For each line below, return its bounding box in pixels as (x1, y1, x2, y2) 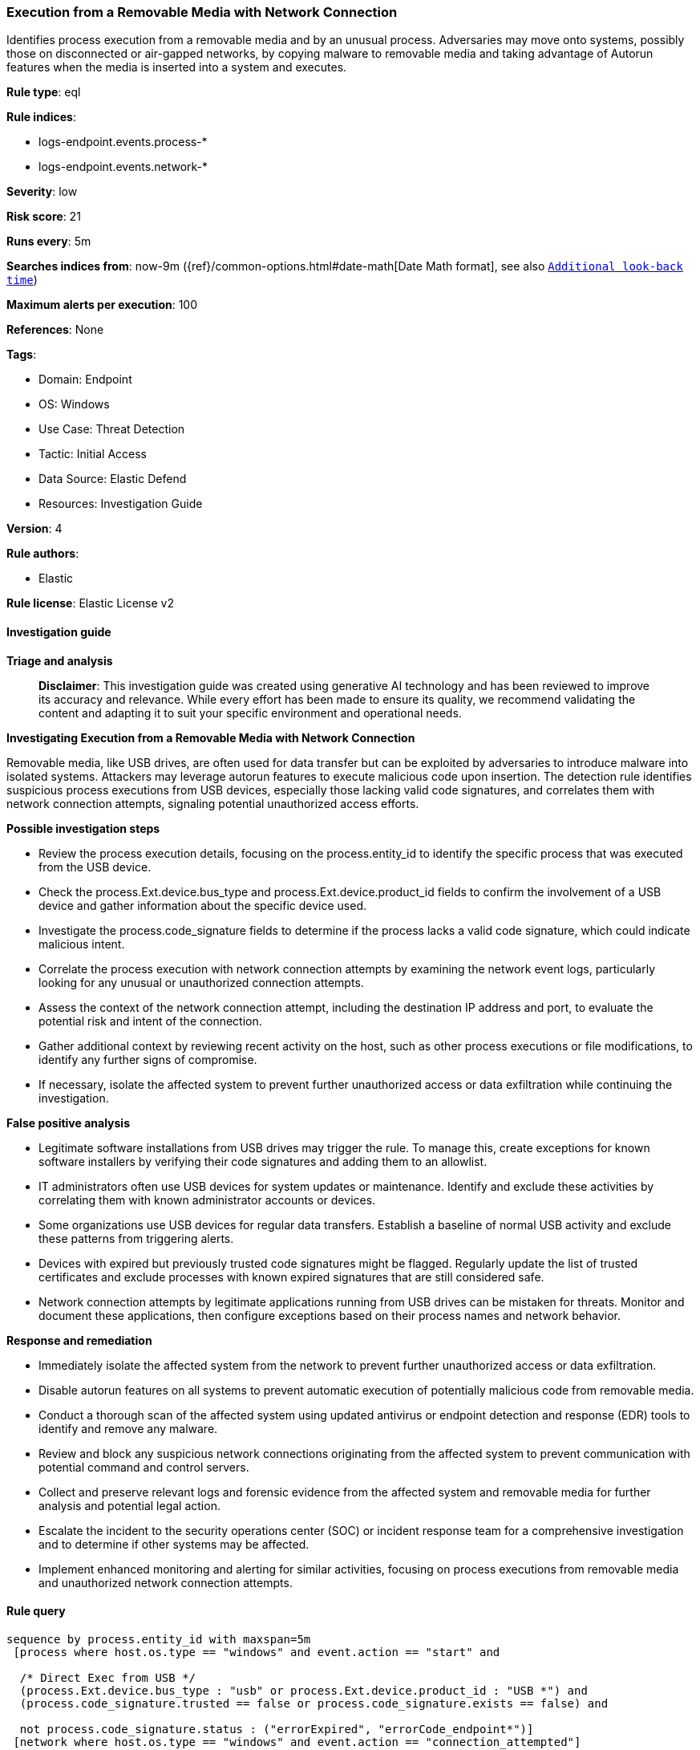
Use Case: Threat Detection (38, 422, 185, 436)
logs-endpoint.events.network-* (38, 160, 208, 174)
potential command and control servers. (38, 1460, 249, 1474)
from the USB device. (38, 859, 152, 874)
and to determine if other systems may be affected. (38, 1537, 310, 1551)
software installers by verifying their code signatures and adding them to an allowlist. (38, 1154, 488, 1168)
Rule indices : (6, 110, 76, 124)
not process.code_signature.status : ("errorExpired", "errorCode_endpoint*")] (19, 1722, 534, 1736)
